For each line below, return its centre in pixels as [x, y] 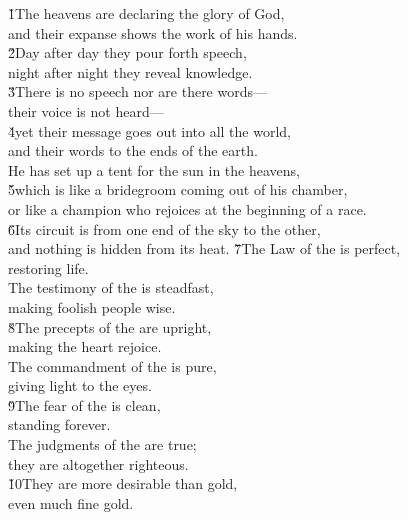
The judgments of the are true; [102, 444]
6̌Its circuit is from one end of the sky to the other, [164, 228]
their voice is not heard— [86, 110]
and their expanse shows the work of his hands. [153, 32]
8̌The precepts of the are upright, [110, 326]
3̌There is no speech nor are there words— [137, 91]
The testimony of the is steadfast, [111, 287]
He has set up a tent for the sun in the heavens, [154, 169]
